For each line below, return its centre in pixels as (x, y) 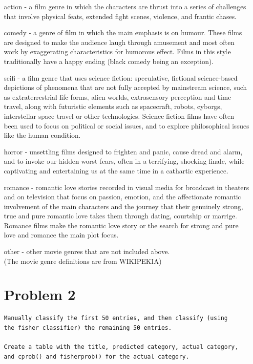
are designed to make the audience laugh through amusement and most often (119, 42)
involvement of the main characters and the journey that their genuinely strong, (124, 206)
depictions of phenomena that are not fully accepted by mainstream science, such (126, 87)
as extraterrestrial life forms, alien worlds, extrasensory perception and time (117, 96)
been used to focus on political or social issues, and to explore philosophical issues (126, 125)
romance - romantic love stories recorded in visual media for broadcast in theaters (126, 187)
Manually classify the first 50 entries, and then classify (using (116, 318)
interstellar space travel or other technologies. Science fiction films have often (119, 116)
